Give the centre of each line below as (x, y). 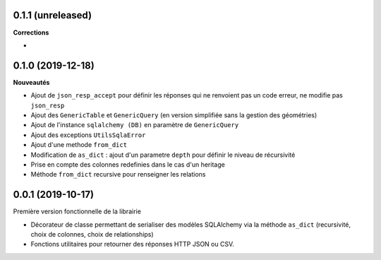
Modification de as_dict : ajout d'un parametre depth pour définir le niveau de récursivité (163, 155)
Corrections (31, 32)
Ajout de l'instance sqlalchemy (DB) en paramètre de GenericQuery (135, 125)
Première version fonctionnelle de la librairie (77, 211)
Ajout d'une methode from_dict (79, 145)
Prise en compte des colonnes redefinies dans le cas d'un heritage (128, 164)
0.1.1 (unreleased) (52, 15)
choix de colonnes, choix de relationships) (92, 235)
